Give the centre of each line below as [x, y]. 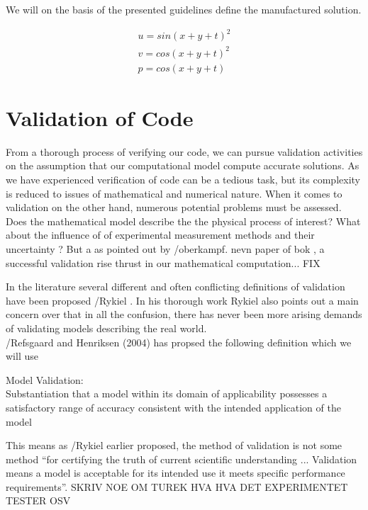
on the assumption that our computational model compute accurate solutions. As [183, 165]
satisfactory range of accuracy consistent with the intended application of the [173, 407]
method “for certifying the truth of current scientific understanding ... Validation [182, 459]
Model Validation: [45, 379]
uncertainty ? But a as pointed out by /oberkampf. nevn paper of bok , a [165, 248]
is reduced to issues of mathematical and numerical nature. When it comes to [174, 193]
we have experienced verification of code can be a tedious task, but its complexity [183, 179]
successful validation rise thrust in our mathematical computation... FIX [163, 262]
